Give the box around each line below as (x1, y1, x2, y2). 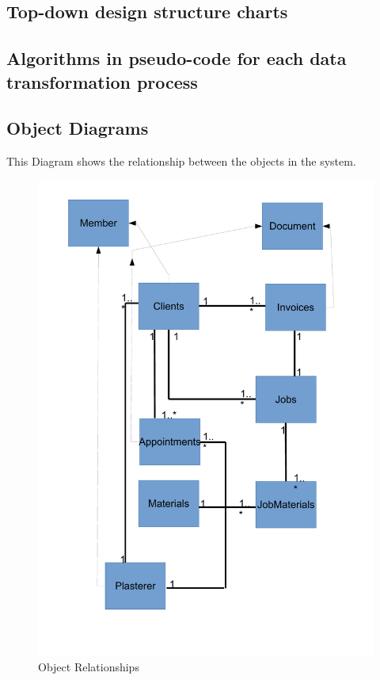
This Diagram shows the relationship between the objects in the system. (6, 153, 356, 170)
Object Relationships (38, 659, 139, 675)
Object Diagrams (6, 116, 149, 140)
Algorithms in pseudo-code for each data (6, 46, 347, 71)
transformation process (6, 69, 198, 94)
